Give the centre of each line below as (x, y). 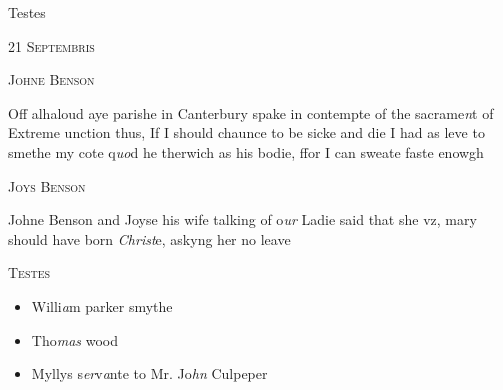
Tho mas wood (74, 339)
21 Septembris (51, 45)
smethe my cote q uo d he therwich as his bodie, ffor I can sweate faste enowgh (246, 151)
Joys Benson (47, 185)
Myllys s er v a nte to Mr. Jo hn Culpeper (149, 373)
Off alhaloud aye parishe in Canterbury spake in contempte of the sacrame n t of (251, 112)
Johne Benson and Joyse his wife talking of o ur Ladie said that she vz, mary (242, 219)
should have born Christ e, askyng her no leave (149, 238)
